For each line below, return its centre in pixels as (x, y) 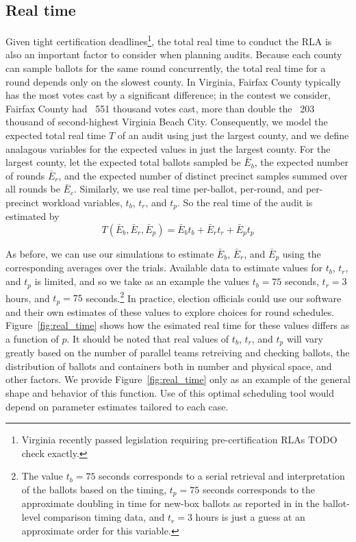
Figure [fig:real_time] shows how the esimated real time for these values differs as (178, 325)
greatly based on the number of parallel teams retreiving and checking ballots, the (178, 353)
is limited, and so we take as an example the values (142, 281)
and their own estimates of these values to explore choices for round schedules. (170, 311)
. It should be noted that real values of (148, 338)
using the (302, 254)
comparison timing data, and (104, 517)
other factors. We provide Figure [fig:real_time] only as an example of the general (178, 379)
